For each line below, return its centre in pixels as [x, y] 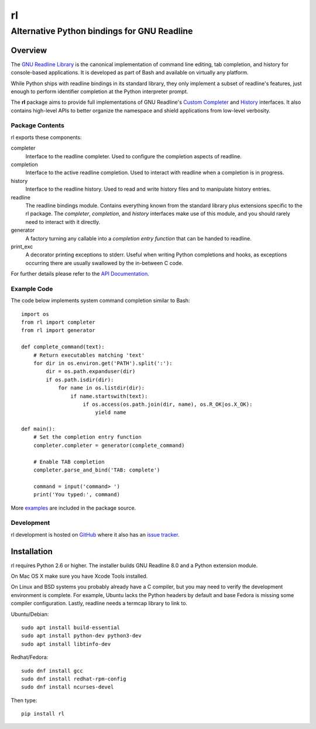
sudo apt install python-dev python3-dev [81, 636]
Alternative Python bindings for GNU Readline [102, 31]
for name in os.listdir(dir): [102, 388]
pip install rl [43, 714]
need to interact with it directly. [63, 222]
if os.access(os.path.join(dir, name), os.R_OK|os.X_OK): [168, 404]
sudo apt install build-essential [71, 627]
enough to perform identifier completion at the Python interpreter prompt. [99, 91]
